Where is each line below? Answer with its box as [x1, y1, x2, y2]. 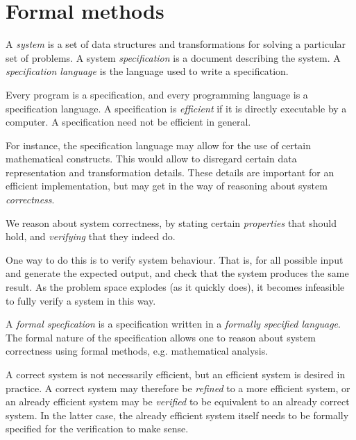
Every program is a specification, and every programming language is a [6, 87, 308, 101]
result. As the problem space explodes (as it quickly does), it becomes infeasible [6, 280, 345, 294]
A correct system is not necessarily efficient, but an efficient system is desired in [6, 367, 346, 381]
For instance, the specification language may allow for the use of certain [6, 137, 311, 152]
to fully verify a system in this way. [6, 293, 156, 307]
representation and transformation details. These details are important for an [6, 164, 334, 179]
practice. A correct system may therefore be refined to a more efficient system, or [6, 380, 350, 395]
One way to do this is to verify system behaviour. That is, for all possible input [6, 252, 344, 266]
